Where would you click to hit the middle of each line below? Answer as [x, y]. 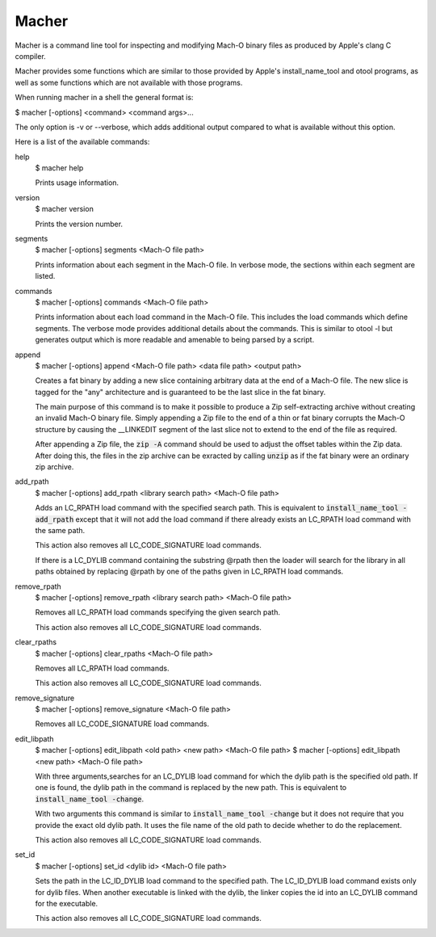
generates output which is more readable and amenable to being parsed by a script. [175, 340]
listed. [45, 276]
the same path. [60, 530]
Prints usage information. [77, 183]
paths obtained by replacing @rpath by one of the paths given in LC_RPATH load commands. [189, 571]
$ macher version [65, 209]
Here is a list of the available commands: [82, 142]
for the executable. [67, 903]
